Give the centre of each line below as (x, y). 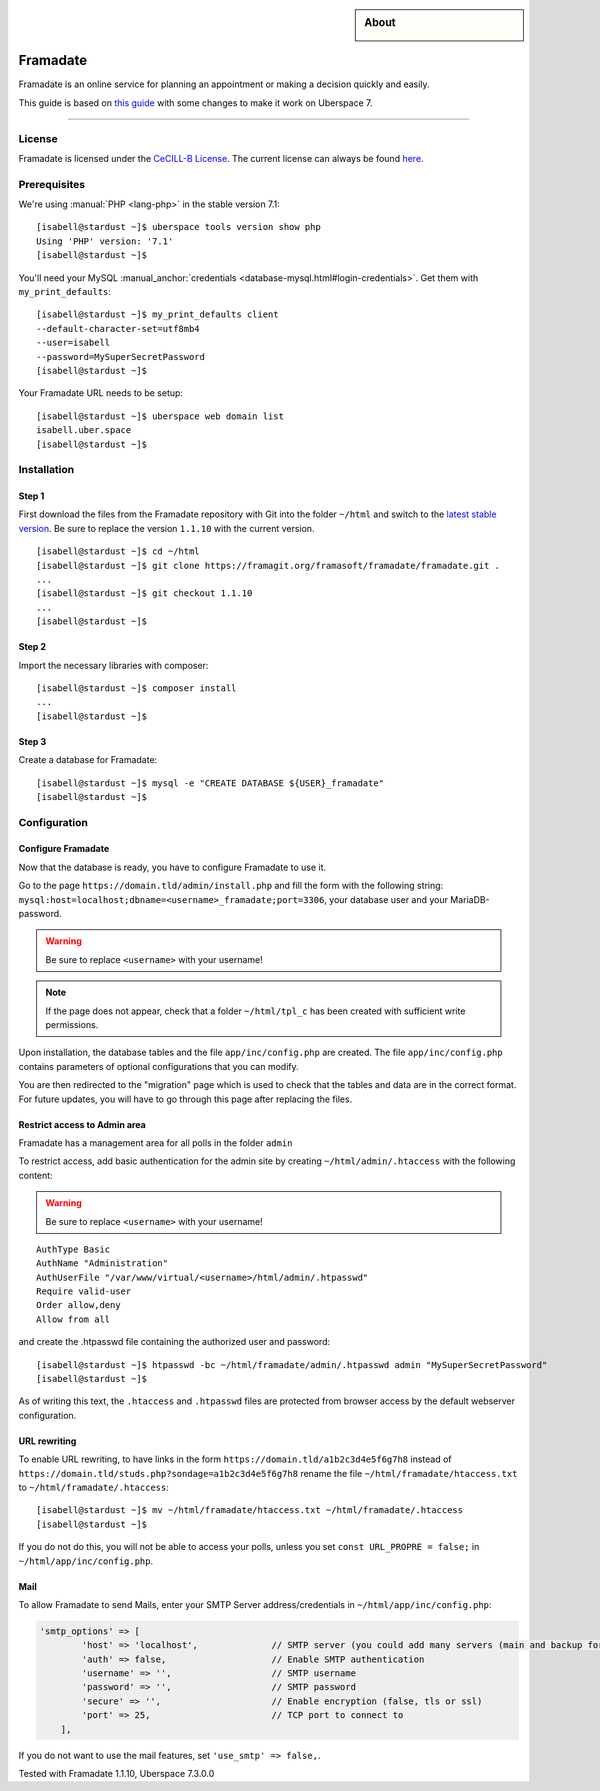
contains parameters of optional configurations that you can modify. (158, 1066)
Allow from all (73, 1319)
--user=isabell (73, 343)
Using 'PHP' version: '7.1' (105, 241)
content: (36, 1175)
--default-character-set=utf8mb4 (118, 328)
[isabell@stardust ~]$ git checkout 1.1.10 (144, 593)
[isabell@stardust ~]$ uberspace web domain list (160, 416)
